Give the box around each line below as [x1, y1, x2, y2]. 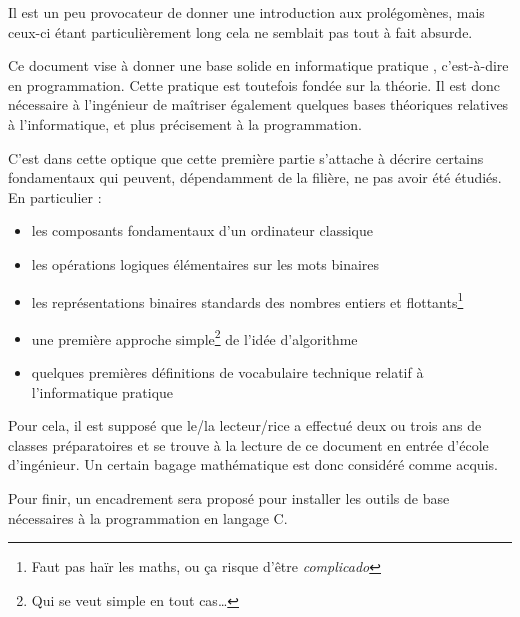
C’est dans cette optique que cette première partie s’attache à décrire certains [8, 147, 484, 168]
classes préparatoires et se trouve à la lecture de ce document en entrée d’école [8, 434, 489, 455]
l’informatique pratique [31, 381, 174, 402]
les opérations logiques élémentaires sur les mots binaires [31, 253, 380, 274]
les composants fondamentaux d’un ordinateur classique [31, 220, 373, 241]
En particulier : [8, 186, 102, 207]
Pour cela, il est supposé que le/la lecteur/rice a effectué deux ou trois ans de [8, 415, 482, 436]
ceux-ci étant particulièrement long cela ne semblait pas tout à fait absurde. [8, 21, 473, 42]
